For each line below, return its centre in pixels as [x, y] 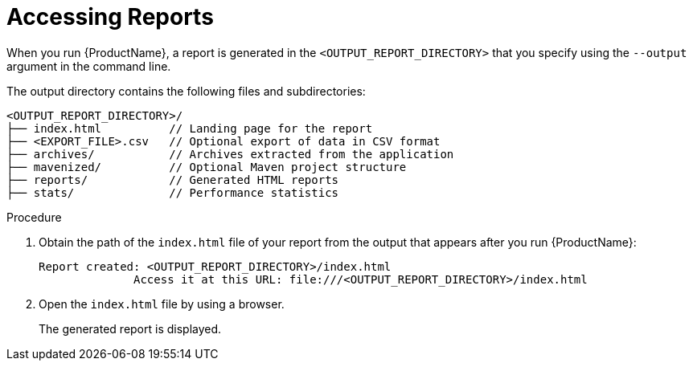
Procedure [34, 217]
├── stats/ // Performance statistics [173, 192]
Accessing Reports [110, 17]
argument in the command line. [89, 66]
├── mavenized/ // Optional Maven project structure [207, 167]
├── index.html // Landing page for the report [190, 128]
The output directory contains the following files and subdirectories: [186, 91]
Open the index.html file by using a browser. [162, 304]
